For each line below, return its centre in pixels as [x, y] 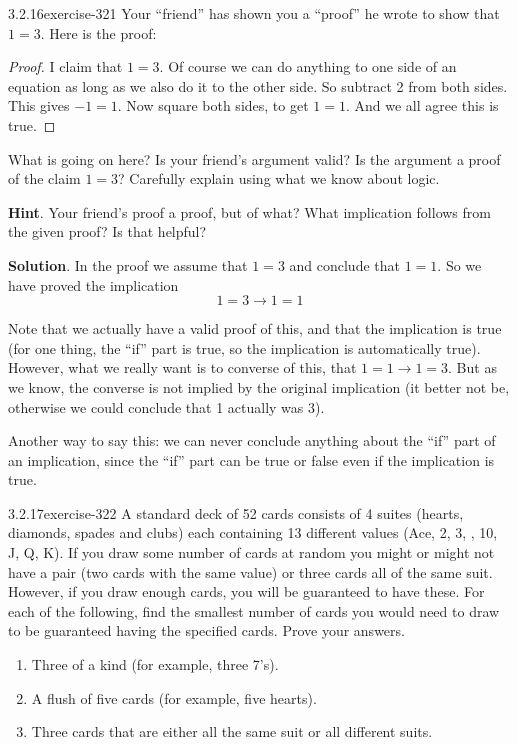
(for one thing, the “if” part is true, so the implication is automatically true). [244, 347]
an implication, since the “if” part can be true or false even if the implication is [251, 459]
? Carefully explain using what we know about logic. [279, 178]
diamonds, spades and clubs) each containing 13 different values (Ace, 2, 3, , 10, [253, 532]
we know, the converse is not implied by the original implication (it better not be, [259, 386]
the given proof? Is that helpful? [107, 231]
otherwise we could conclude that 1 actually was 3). [166, 406]
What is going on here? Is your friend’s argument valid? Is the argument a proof [254, 158]
